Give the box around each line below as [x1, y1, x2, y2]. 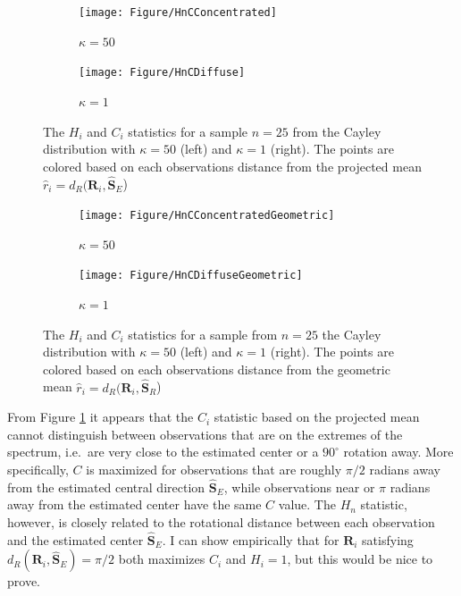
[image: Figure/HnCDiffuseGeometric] [79, 269, 303, 282]
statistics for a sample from [128, 324, 278, 343]
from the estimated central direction [7, 477, 205, 496]
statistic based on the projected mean [214, 407, 420, 426]
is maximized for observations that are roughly [86, 459, 342, 478]
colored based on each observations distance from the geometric [43, 359, 390, 378]
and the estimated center [7, 530, 144, 549]
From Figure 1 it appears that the [7, 407, 194, 426]
